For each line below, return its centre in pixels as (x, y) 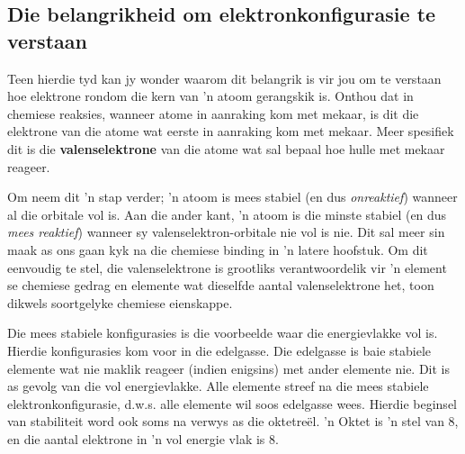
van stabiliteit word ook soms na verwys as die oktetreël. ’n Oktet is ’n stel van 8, (233, 421)
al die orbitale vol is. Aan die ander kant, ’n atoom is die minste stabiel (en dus (227, 214)
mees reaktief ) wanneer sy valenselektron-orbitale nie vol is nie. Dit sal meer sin (226, 232)
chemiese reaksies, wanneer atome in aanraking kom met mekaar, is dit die (213, 113)
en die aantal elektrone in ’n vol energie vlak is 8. (143, 438)
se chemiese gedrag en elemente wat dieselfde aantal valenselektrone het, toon (221, 285)
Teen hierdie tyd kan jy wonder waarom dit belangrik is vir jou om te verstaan (224, 78)
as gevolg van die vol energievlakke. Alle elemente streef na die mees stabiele (218, 386)
